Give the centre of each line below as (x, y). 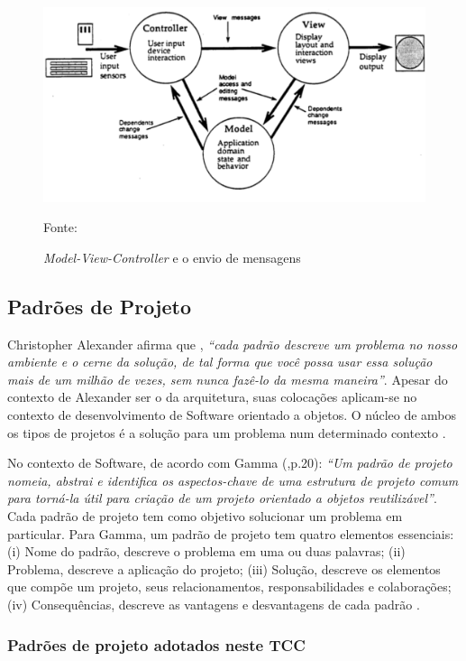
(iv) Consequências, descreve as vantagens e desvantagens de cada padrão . (214, 605)
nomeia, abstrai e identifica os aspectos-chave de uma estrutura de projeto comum (233, 480)
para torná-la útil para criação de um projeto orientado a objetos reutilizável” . (222, 498)
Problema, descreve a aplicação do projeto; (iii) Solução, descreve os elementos (224, 568)
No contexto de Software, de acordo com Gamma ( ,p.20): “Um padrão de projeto (230, 463)
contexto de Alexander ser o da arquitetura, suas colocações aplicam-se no (212, 397)
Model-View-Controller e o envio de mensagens (172, 257)
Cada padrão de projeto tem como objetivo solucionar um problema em (205, 516)
